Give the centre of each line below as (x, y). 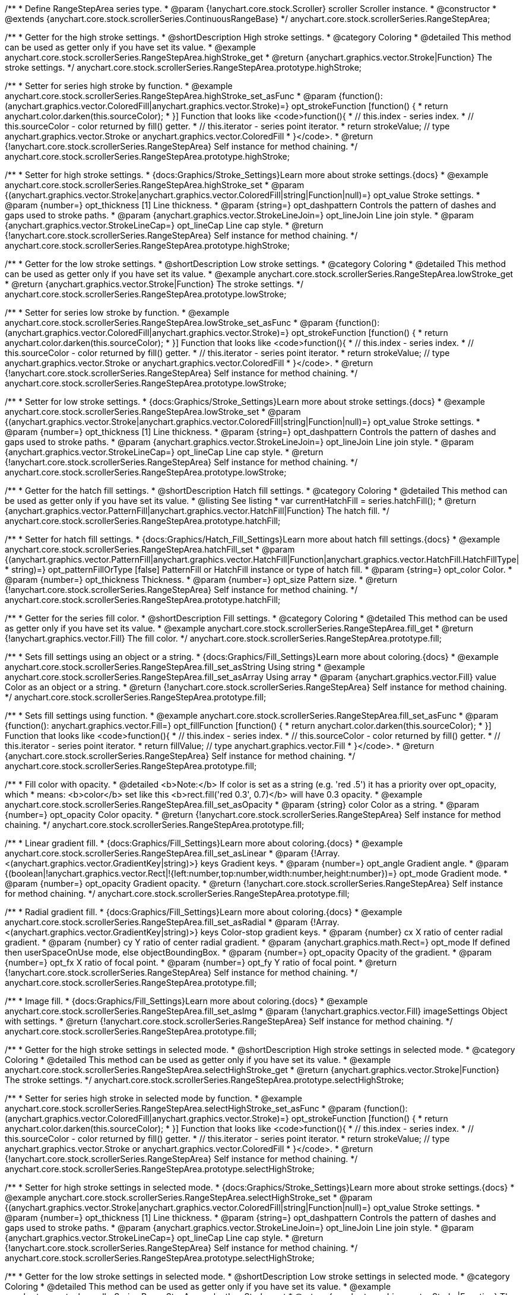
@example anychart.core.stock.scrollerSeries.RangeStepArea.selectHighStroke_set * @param (189, 1197)
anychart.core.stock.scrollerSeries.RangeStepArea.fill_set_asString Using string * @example (185, 667)
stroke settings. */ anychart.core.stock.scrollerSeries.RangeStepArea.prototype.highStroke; (183, 67)
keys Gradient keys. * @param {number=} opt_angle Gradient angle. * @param (354, 863)
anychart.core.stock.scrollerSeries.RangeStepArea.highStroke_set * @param (155, 185)
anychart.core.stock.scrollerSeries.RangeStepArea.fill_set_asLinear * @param (157, 853)
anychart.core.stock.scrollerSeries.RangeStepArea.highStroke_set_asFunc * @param (171, 96)
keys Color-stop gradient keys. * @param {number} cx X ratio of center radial (351, 932)
